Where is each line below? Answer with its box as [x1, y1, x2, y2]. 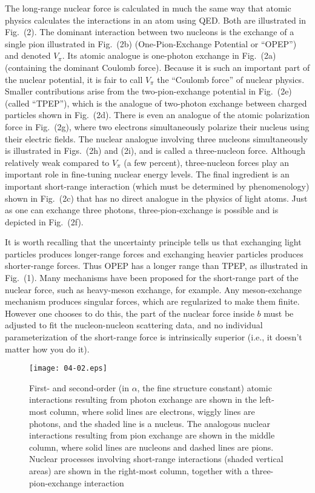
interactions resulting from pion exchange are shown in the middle [29, 429, 275, 442]
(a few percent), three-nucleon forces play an [124, 156, 290, 168]
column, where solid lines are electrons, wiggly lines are [50, 405, 255, 418]
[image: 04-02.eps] [29, 364, 107, 373]
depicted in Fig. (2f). [5, 215, 84, 228]
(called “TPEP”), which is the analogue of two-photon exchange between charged [5, 96, 307, 109]
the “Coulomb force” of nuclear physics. [157, 73, 305, 85]
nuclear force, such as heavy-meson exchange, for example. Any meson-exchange [5, 283, 302, 296]
